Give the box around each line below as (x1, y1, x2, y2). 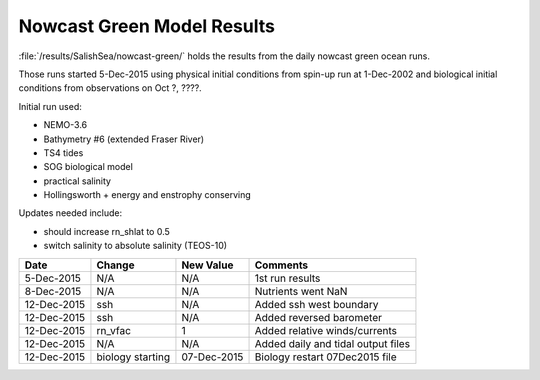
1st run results (254, 271, 321, 285)
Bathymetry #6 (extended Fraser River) (43, 133, 205, 145)
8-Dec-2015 (24, 284, 82, 298)
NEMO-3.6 (43, 119, 88, 131)
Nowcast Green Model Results (18, 15, 275, 37)
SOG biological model (43, 161, 134, 173)
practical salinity (43, 175, 112, 187)
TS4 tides (43, 146, 84, 159)
